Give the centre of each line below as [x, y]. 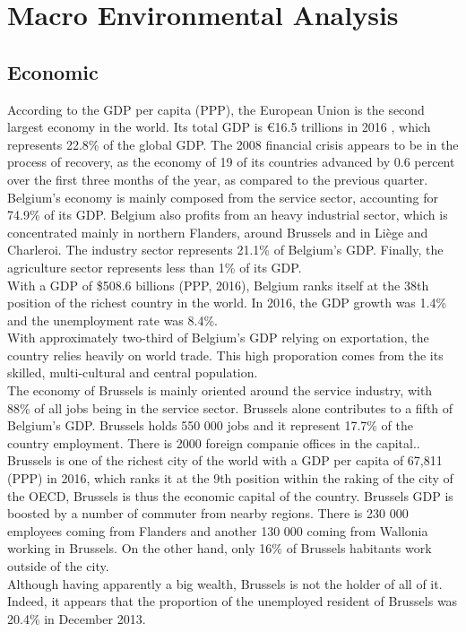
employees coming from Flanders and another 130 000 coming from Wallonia [218, 530]
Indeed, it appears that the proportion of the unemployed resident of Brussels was [233, 601]
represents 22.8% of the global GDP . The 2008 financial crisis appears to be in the [233, 144]
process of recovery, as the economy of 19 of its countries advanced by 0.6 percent [231, 162]
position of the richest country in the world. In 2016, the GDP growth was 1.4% [227, 303]
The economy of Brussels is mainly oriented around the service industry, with [220, 390]
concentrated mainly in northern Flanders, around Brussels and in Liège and [218, 232]
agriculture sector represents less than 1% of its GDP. [155, 267]
